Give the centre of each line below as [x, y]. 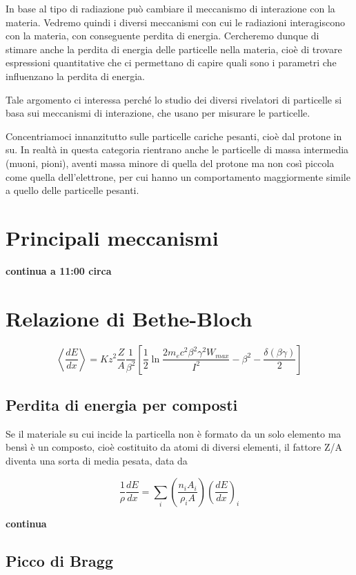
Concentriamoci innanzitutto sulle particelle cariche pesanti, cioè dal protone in [174, 136]
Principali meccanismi [112, 237]
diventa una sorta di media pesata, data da [97, 460]
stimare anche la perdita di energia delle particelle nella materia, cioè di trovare [174, 49]
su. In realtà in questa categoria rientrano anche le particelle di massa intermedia [177, 149]
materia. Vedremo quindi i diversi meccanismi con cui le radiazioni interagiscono [175, 22]
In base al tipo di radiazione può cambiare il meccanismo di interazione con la [170, 8]
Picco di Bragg [59, 560]
